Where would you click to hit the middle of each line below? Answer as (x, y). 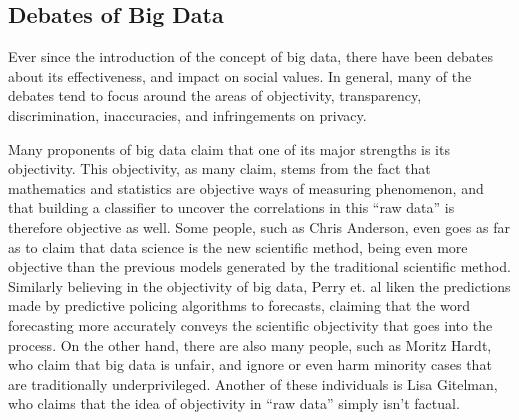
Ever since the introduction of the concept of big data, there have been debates (251, 56)
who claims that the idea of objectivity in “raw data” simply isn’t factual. (234, 403)
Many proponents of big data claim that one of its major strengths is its (229, 148)
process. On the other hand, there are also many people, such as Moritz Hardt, (250, 344)
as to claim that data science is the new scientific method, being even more (238, 246)
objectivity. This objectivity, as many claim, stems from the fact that (219, 168)
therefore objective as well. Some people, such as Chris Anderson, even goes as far (259, 226)
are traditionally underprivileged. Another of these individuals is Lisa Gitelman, (253, 383)
